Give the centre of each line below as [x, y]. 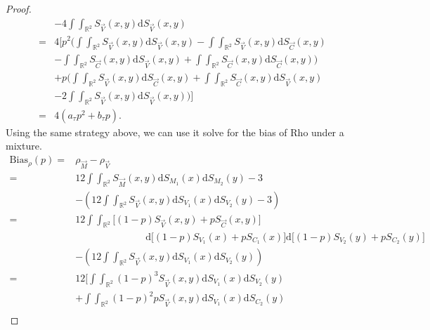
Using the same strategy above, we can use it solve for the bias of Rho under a [175, 132]
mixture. [24, 146]
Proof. [19, 8]
